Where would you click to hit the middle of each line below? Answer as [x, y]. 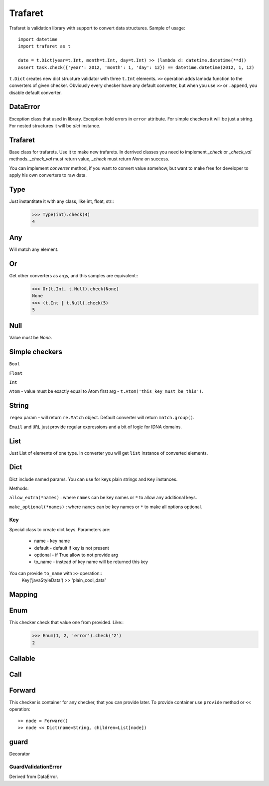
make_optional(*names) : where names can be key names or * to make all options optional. [106, 507]
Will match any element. [34, 249]
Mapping [23, 595]
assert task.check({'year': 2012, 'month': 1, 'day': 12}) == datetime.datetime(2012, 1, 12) [136, 67]
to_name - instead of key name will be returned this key [91, 562]
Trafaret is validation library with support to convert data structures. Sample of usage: [97, 28]
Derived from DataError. [34, 777]
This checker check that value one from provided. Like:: [67, 623]
